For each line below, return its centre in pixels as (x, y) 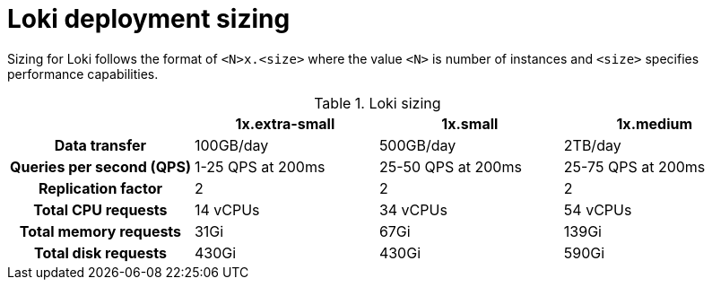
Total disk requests (100, 252)
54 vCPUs (598, 209)
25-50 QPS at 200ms (450, 166)
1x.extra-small (285, 123)
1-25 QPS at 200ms (260, 166)
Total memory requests (100, 231)
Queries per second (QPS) (100, 166)
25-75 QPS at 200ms (634, 166)
